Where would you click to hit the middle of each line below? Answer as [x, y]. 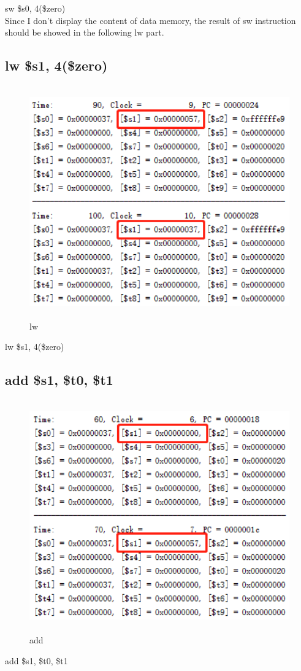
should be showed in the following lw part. [85, 32]
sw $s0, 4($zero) [35, 8]
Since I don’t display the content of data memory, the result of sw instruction [150, 20]
